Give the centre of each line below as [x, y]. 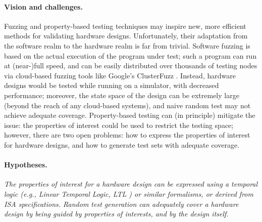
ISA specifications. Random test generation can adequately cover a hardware [121, 204]
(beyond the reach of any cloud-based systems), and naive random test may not [127, 105]
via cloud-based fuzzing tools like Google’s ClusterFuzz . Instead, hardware [120, 75]
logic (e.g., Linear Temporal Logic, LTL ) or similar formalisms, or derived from [129, 193]
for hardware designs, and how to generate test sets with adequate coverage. [122, 144]
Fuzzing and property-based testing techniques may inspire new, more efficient [125, 26]
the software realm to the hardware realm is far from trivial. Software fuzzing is [127, 45]
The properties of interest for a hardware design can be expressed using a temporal [131, 184]
